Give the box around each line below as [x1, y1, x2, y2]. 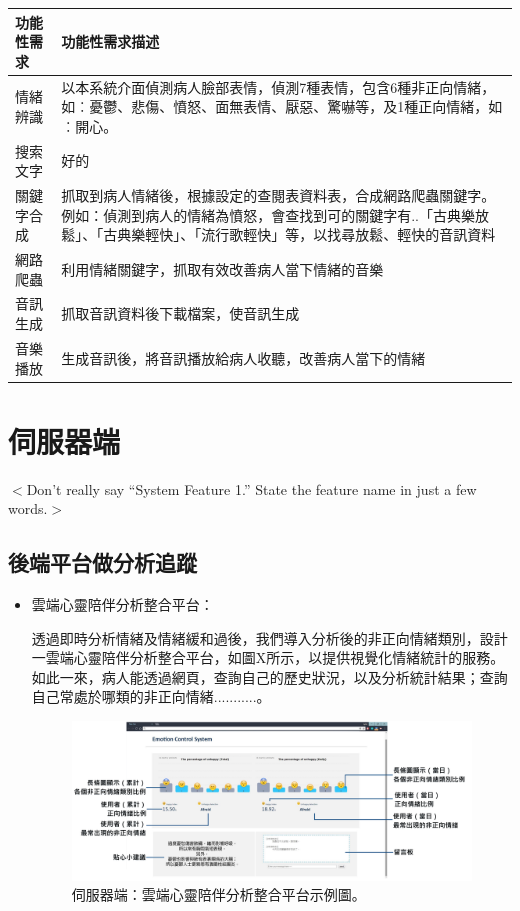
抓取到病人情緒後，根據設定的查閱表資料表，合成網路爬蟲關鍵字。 [61, 185, 496, 205]
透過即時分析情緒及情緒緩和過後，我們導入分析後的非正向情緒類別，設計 [31, 627, 508, 648]
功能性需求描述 [61, 31, 160, 52]
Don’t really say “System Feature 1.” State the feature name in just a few [26, 478, 477, 499]
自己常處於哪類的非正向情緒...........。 [31, 686, 271, 707]
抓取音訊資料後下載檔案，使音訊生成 [61, 303, 300, 324]
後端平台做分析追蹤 [8, 547, 197, 578]
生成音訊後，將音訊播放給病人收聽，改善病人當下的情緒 [61, 347, 426, 368]
